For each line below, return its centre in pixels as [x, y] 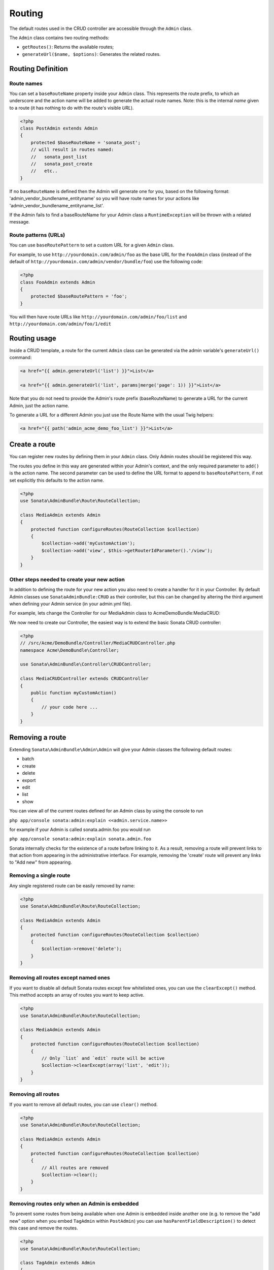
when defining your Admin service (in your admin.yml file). [71, 604]
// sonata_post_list [59, 157]
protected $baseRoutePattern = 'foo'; [79, 296]
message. [20, 222]
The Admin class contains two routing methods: [59, 38]
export [29, 780]
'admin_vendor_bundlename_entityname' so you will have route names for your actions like [105, 199]
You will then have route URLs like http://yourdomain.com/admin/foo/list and [98, 316]
